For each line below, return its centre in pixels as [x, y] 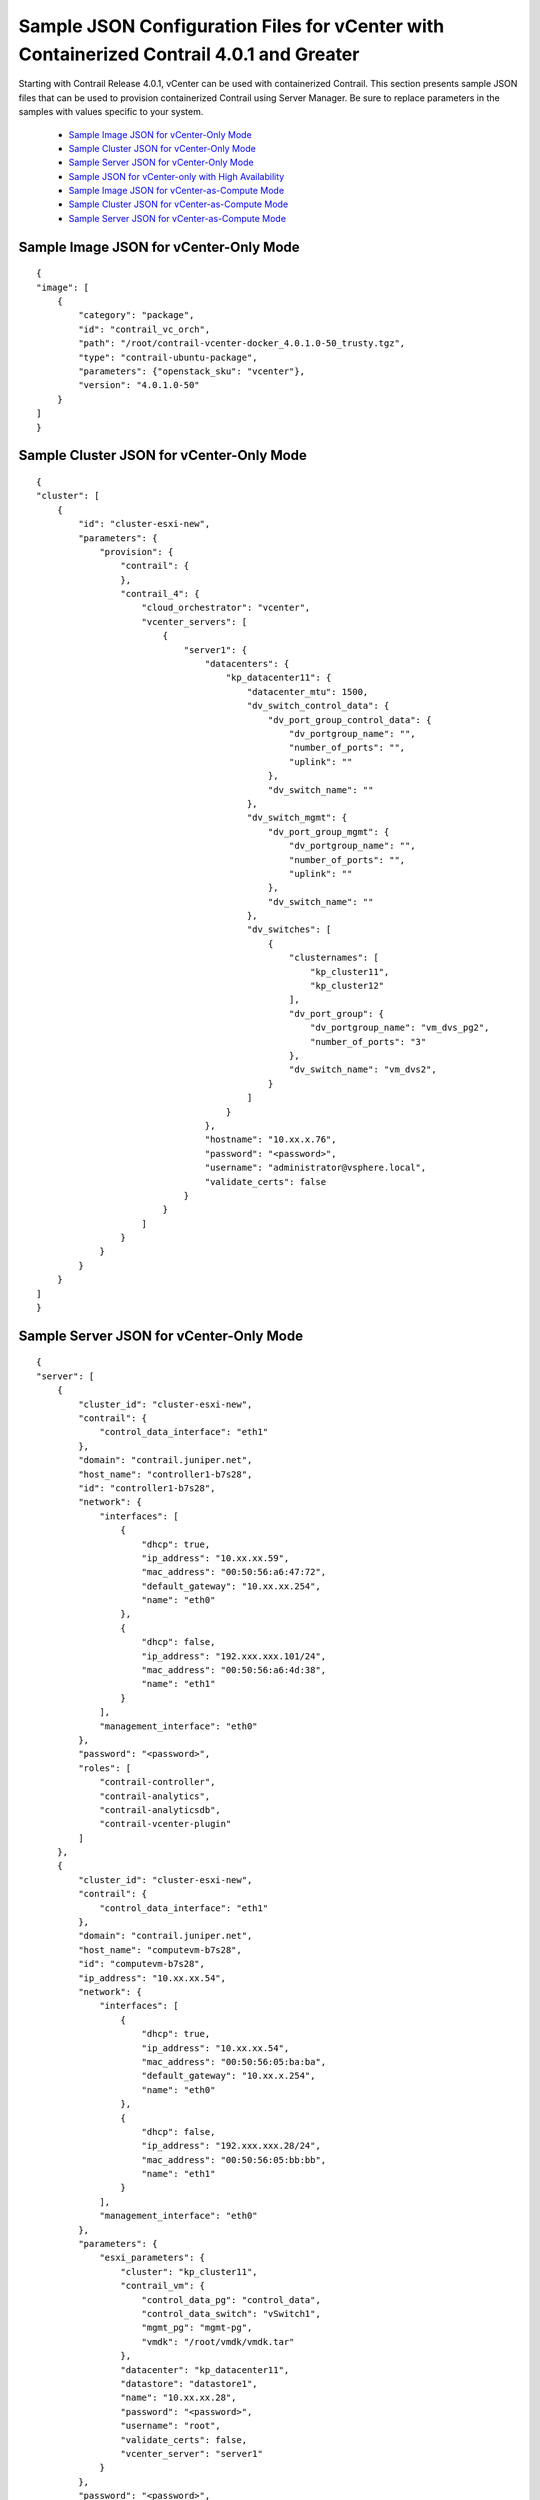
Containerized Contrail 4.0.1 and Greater [189, 54]
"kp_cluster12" [347, 986]
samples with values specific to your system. [111, 112]
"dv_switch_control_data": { [318, 706]
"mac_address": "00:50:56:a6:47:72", [234, 1572]
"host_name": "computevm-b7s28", [160, 1949]
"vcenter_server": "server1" [192, 2453]
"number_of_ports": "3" [368, 1041]
